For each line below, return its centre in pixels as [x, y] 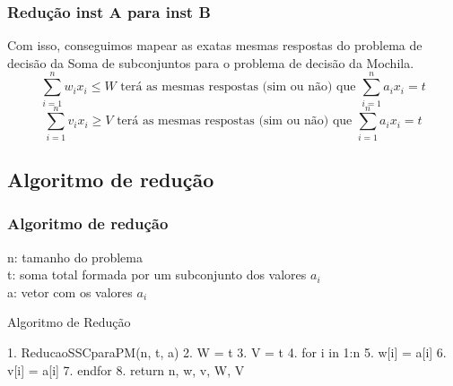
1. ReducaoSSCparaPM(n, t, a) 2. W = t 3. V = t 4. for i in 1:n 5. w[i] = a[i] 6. [227, 352]
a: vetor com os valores [70, 292]
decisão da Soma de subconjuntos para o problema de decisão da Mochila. [211, 62]
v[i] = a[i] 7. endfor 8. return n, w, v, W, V [126, 369]
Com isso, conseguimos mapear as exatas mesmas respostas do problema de [215, 45]
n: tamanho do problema [75, 257]
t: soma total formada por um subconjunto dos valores [157, 274]
